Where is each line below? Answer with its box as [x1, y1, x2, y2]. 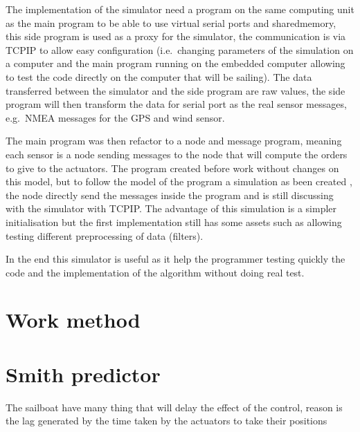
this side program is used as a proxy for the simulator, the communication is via [6, 29, 346, 44]
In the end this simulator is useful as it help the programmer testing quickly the [6, 252, 345, 266]
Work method [6, 306, 141, 334]
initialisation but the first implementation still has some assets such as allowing [6, 214, 342, 229]
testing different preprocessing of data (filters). [6, 228, 204, 243]
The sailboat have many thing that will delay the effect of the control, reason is [6, 400, 343, 414]
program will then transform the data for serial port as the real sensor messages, [6, 97, 347, 111]
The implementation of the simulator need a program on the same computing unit [6, 2, 354, 16]
